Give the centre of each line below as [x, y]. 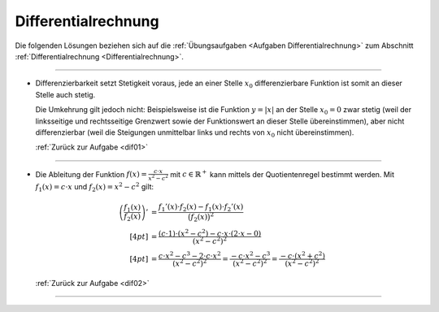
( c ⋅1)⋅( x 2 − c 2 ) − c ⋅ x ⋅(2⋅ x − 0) [210, 233]
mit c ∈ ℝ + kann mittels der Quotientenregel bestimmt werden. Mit [282, 173]
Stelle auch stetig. [65, 94]
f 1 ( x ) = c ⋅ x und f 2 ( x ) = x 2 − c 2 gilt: [95, 187]
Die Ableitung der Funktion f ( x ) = [91, 174]
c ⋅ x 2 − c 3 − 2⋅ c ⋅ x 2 [189, 255]
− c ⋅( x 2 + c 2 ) [302, 255]
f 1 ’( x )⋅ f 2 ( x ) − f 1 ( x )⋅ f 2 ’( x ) [201, 208]
